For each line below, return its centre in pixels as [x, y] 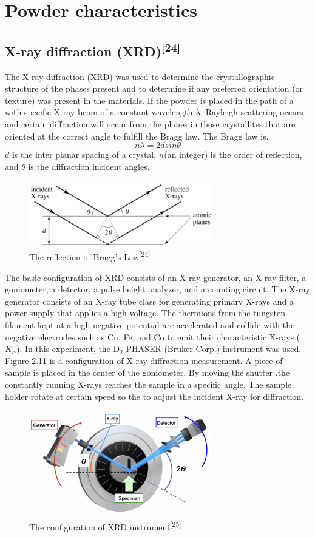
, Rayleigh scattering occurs [252, 112]
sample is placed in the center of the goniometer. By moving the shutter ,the [147, 372]
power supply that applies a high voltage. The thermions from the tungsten [145, 313]
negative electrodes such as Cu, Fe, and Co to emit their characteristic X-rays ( [153, 336]
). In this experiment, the [63, 349]
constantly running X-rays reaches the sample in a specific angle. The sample [148, 384]
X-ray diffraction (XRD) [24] [93, 49]
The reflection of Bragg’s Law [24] [90, 256]
